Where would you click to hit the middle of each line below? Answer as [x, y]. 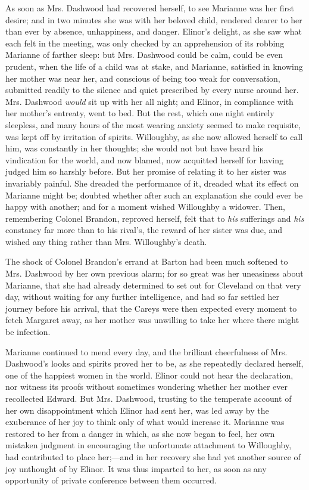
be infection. [28, 332]
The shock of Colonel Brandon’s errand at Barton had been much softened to [147, 261]
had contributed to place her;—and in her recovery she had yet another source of [153, 456]
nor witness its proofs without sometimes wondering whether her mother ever [146, 387]
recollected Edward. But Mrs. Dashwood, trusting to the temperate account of [149, 398]
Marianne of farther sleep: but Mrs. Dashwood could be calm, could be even [144, 55]
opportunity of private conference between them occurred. [111, 480]
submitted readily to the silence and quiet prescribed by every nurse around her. [152, 90]
